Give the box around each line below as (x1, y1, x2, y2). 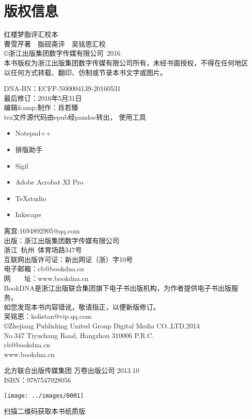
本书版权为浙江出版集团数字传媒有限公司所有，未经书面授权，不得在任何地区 (4, 57, 248, 67)
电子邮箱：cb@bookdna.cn (4, 264, 84, 274)
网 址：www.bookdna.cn (4, 273, 89, 283)
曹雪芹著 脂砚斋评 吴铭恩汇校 (4, 38, 106, 48)
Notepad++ (15, 128, 51, 138)
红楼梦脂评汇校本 (4, 29, 58, 39)
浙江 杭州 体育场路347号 (4, 245, 82, 255)
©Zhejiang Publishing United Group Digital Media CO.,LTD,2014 (4, 320, 200, 330)
